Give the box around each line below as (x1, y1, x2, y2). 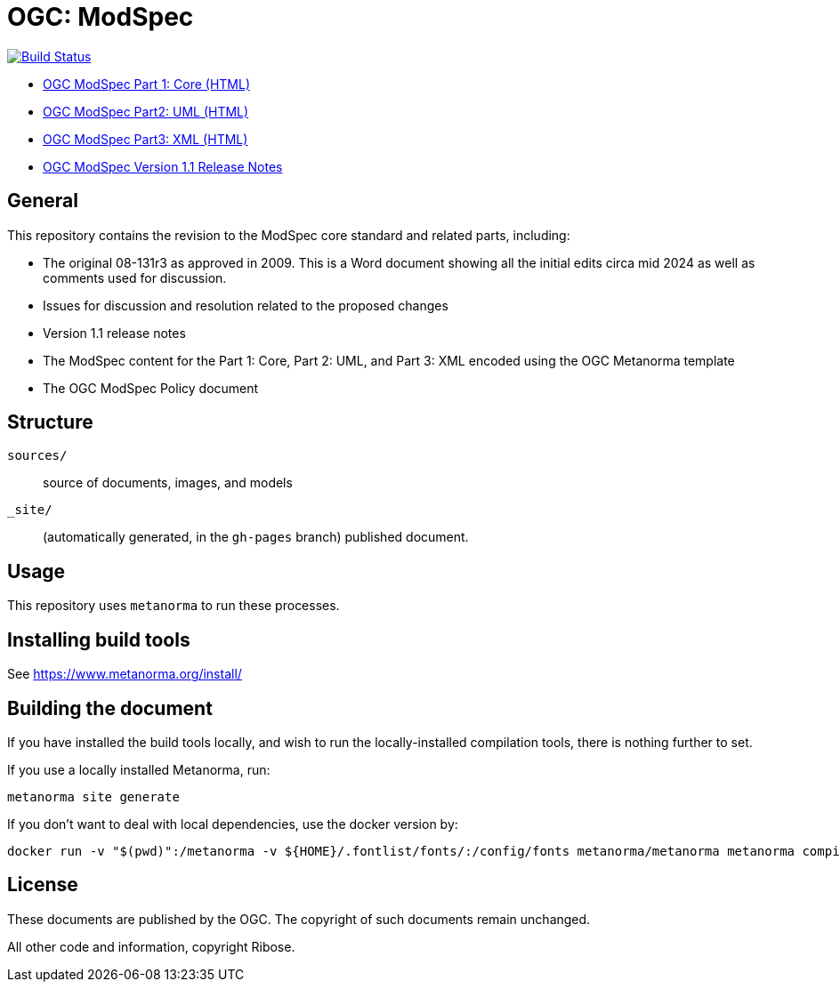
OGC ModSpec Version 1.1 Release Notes (43, 158, 283, 174)
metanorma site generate (7, 789, 180, 804)
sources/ (7, 448, 68, 463)
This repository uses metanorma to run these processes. (7, 598, 340, 614)
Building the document (7, 696, 213, 720)
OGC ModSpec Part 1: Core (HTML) (43, 76, 251, 92)
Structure (7, 411, 93, 434)
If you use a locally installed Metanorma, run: (7, 761, 271, 777)
